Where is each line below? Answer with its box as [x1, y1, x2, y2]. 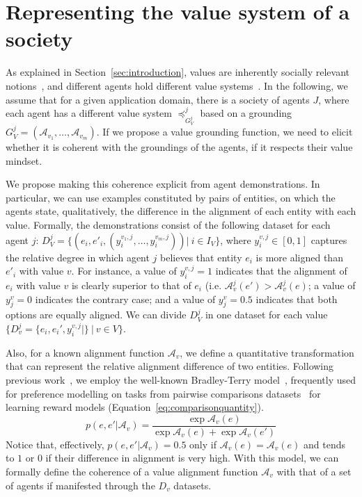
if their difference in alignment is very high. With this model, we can [45, 450, 339, 465]
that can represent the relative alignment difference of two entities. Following [6, 359, 334, 373]
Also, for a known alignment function [6, 345, 165, 359]
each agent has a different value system [6, 106, 172, 120]
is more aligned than [255, 250, 343, 264]
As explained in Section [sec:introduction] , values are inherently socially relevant [6, 65, 349, 79]
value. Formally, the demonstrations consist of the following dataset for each [6, 218, 331, 232]
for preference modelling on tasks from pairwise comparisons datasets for [6, 386, 321, 400]
